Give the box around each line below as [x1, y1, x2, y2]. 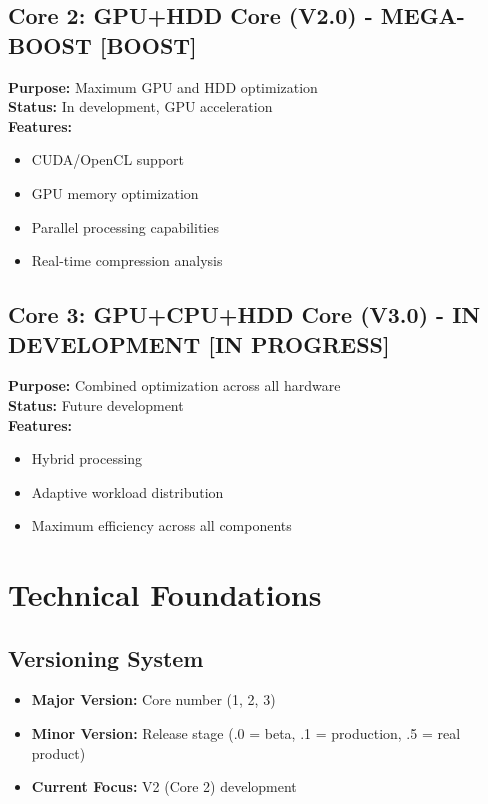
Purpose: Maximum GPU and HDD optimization [8, 76, 318, 97]
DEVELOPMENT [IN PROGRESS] [8, 328, 390, 359]
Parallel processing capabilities [31, 216, 219, 237]
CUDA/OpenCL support [31, 149, 184, 170]
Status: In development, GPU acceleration [8, 96, 273, 117]
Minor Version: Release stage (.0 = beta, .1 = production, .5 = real [31, 723, 461, 744]
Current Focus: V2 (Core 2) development [31, 776, 297, 797]
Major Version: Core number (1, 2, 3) [31, 689, 276, 710]
